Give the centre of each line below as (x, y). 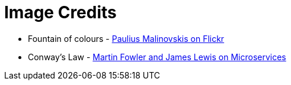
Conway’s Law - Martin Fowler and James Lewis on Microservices (157, 57)
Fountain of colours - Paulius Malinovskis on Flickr (126, 38)
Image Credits (60, 12)
